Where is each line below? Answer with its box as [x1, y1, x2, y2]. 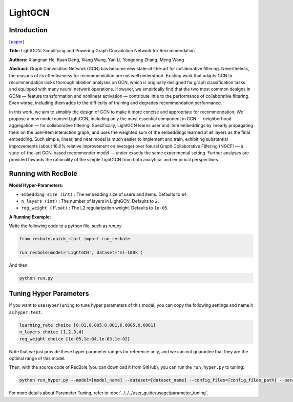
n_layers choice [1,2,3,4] [19, 329, 84, 335]
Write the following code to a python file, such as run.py [9, 223, 122, 229]
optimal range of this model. [9, 355, 66, 361]
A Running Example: [9, 214, 51, 220]
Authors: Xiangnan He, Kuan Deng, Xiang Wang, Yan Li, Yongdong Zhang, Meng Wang [9, 57, 184, 63]
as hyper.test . [9, 309, 42, 315]
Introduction [9, 26, 48, 34]
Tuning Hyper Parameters [9, 290, 89, 298]
